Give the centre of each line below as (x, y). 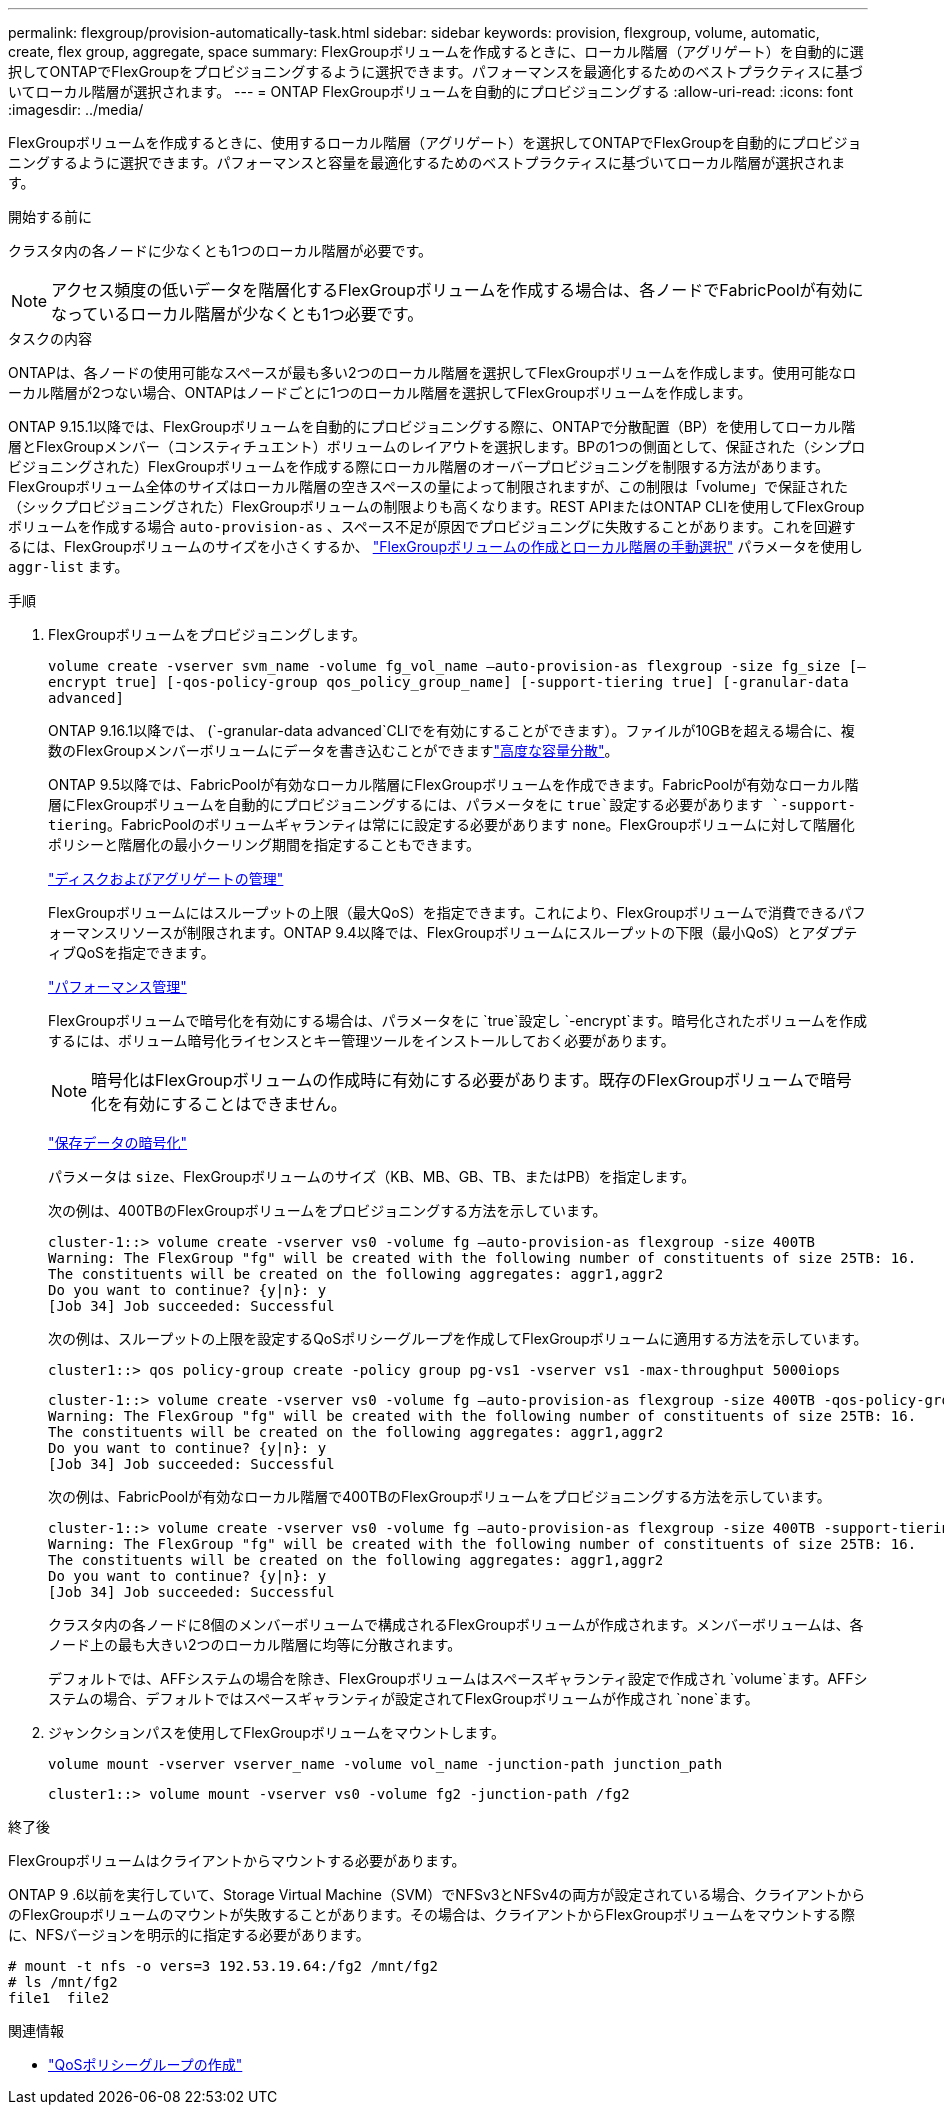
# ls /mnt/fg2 (63, 1982)
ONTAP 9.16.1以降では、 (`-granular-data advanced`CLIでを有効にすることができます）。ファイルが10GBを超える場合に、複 (451, 730)
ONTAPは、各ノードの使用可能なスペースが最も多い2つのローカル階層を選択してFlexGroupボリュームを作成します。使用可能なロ (432, 372)
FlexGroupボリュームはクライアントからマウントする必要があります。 (237, 1860)
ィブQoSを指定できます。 (131, 952)
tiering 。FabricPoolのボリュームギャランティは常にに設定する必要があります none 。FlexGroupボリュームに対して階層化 (451, 824)
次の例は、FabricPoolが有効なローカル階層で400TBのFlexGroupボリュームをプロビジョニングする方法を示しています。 (439, 1496)
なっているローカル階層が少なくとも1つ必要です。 (237, 314)
